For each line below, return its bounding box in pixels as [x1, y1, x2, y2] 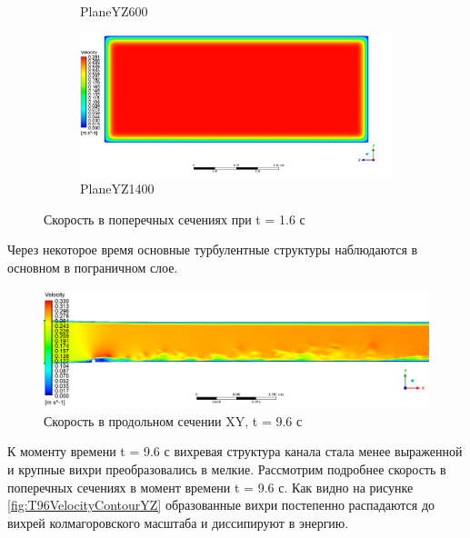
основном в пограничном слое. [7, 258, 178, 276]
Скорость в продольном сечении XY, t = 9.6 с [44, 411, 303, 430]
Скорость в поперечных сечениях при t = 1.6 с [44, 209, 305, 228]
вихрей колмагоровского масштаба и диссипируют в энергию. [7, 513, 349, 532]
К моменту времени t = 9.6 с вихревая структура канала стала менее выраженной [7, 442, 463, 461]
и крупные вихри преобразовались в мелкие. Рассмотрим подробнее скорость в [7, 459, 446, 478]
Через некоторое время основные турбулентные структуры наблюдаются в [7, 240, 418, 259]
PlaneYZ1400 [80, 179, 155, 198]
